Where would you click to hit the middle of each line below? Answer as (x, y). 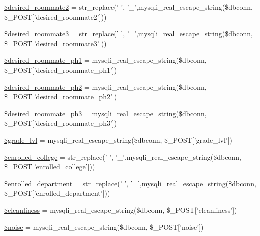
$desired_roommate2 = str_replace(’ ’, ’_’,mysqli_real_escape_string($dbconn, (128, 7)
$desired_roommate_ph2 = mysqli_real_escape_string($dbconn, (105, 86)
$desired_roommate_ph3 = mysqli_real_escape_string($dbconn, (105, 113)
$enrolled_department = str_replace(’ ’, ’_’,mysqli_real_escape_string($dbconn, (130, 183)
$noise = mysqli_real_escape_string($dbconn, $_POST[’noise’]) (104, 227)
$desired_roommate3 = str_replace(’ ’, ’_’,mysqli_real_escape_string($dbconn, (128, 33)
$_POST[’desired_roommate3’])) (55, 43)
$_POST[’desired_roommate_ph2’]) (61, 96)
